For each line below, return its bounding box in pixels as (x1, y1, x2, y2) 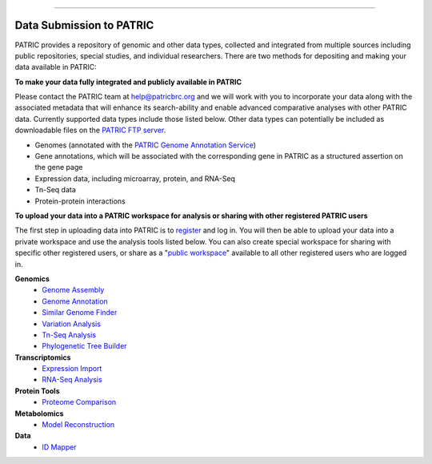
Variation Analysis (42, 319, 102, 329)
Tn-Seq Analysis (42, 329, 96, 340)
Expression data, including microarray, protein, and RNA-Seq (34, 173, 236, 184)
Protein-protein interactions (34, 196, 126, 206)
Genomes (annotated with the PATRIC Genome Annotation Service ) (34, 140, 256, 150)
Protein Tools (14, 385, 60, 396)
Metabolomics (14, 409, 64, 418)
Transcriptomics (14, 353, 71, 362)
